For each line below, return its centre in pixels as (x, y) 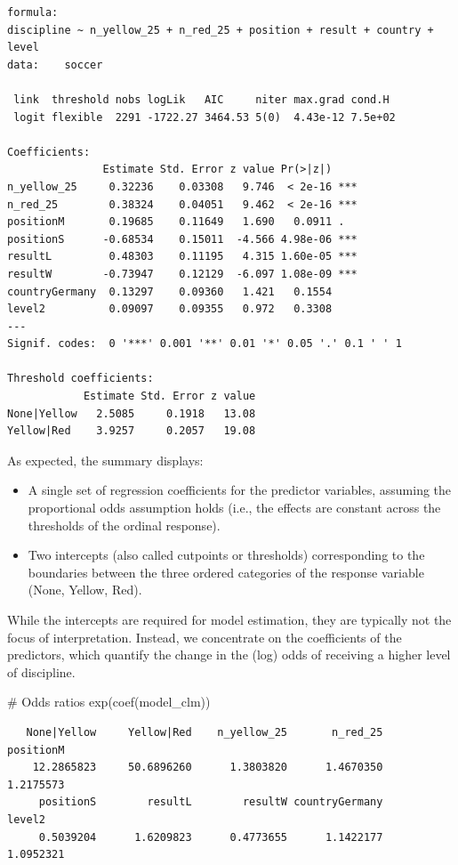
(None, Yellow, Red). (85, 590)
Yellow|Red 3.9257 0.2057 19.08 (132, 431)
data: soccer (55, 65)
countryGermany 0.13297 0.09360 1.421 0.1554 (170, 291)
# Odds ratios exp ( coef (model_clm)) (109, 702)
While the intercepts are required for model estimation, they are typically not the (229, 619)
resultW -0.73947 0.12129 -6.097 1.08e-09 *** (182, 274)
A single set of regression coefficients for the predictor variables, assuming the (240, 490)
